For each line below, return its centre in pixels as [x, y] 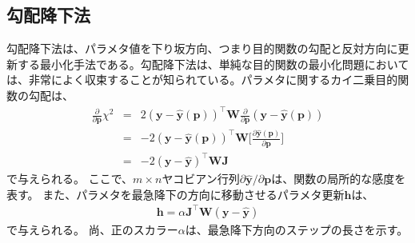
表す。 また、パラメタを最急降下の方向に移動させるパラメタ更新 [176, 194]
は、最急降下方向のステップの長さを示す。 [297, 229]
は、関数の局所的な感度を [339, 179]
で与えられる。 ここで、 [70, 179]
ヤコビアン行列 [201, 179]
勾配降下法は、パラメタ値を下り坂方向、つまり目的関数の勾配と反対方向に [202, 48]
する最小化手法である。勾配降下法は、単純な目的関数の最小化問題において [213, 64]
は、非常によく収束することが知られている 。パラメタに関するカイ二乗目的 [202, 80]
